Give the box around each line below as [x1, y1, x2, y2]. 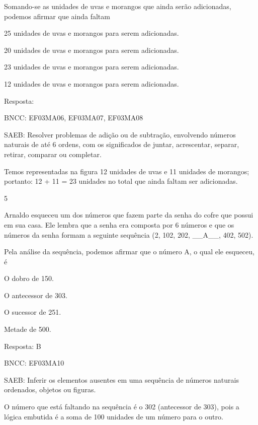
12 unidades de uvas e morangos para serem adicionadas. [4, 78, 179, 89]
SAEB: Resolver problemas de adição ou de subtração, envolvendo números [4, 129, 236, 139]
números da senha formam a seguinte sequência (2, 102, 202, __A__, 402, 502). [4, 229, 253, 240]
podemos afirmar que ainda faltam [4, 11, 110, 21]
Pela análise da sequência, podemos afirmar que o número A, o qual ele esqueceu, [4, 246, 254, 257]
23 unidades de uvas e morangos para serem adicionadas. [4, 61, 179, 72]
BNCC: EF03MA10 [4, 358, 64, 368]
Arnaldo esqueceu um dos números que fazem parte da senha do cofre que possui [4, 209, 253, 220]
